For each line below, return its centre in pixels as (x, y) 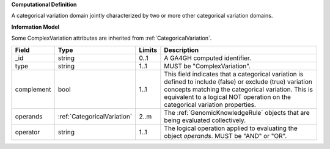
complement (33, 89)
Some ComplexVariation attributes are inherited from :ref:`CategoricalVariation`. (112, 38)
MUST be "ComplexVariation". (207, 66)
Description (182, 50)
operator (28, 132)
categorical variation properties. (210, 104)
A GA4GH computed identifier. (208, 58)
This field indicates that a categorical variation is (234, 74)
